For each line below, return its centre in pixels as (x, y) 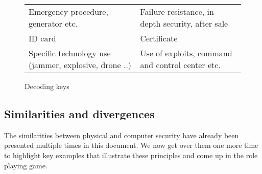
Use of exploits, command (186, 53)
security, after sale (196, 23)
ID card (42, 38)
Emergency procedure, (68, 12)
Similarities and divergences (79, 113)
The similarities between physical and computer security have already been (122, 135)
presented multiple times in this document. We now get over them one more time (131, 145)
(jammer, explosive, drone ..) (80, 65)
